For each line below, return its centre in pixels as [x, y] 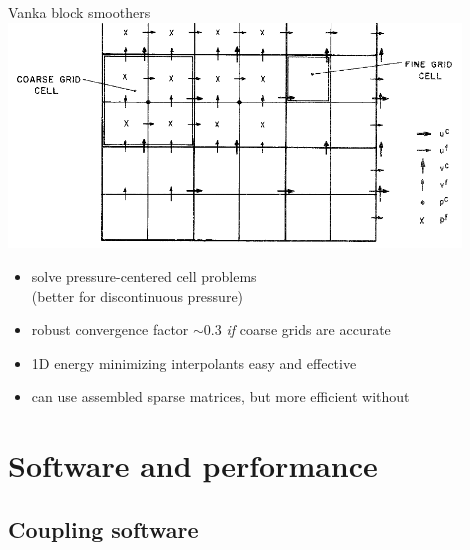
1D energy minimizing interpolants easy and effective [194, 362]
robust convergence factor [110, 329]
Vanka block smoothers [79, 12]
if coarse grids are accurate [308, 329]
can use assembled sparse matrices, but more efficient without [220, 396]
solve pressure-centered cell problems [144, 275]
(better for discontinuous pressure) [137, 295]
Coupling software [103, 528]
